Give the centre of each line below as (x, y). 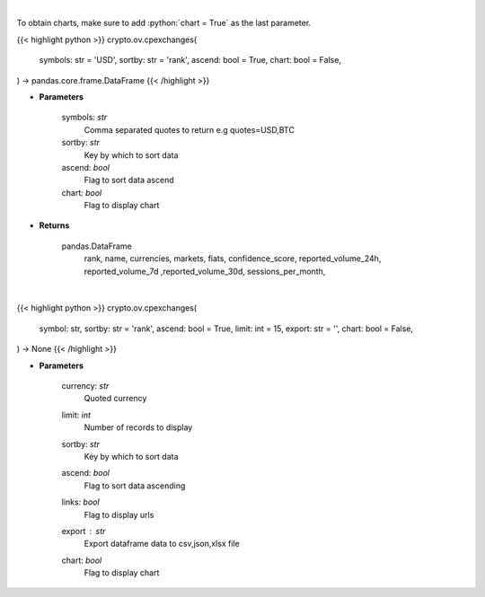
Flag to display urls (119, 514)
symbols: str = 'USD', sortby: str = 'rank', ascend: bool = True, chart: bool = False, (190, 60)
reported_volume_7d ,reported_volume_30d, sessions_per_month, (205, 271)
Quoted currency (115, 399)
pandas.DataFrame (97, 246)
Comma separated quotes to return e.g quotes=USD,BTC (190, 129)
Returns (54, 225)
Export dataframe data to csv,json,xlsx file (162, 544)
